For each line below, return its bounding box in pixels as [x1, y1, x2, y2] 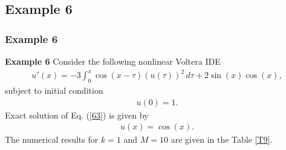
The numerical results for [5, 133, 99, 146]
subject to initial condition [5, 83, 103, 96]
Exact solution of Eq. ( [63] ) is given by [5, 108, 149, 121]
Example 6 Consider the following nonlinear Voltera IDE [5, 55, 221, 67]
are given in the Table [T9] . [171, 133, 273, 146]
